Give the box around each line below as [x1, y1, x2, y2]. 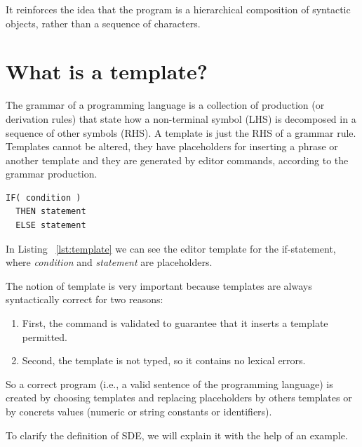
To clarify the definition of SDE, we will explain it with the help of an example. [6, 427, 348, 442]
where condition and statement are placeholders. [6, 255, 213, 269]
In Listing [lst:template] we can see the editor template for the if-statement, [6, 241, 336, 255]
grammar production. [6, 166, 98, 181]
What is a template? [6, 57, 208, 86]
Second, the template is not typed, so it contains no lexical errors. [22, 353, 306, 368]
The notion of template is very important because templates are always [6, 278, 312, 293]
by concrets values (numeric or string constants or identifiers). [6, 404, 272, 418]
